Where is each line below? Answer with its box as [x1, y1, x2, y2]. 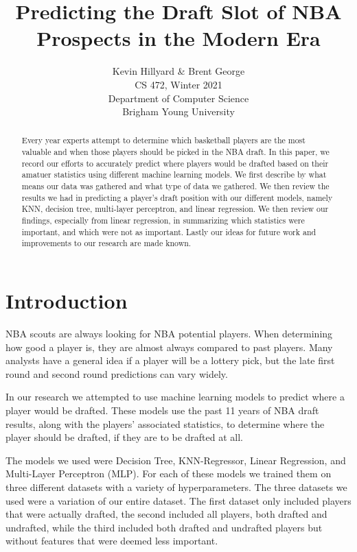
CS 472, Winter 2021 [135, 77, 222, 91]
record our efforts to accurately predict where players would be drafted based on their [21, 157, 329, 169]
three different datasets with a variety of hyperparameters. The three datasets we [5, 479, 347, 494]
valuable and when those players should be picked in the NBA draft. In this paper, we [21, 146, 330, 158]
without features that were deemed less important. [5, 533, 218, 548]
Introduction [5, 287, 128, 315]
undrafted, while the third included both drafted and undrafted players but [5, 520, 323, 534]
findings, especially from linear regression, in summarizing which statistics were [21, 215, 305, 226]
